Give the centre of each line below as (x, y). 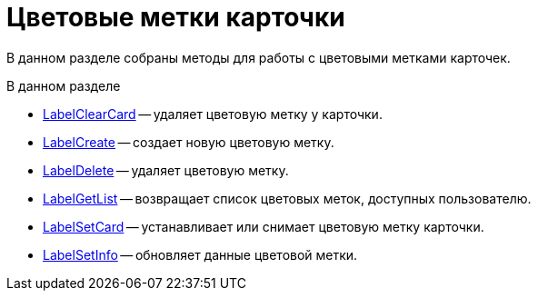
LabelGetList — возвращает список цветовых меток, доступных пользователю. (287, 198)
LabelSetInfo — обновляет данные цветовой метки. (200, 254)
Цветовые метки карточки (176, 17)
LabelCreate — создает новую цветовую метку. (189, 142)
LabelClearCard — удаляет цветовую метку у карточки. (213, 114)
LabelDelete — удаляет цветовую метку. (166, 170)
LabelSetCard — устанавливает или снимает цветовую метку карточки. (264, 226)
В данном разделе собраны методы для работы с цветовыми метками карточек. (259, 57)
